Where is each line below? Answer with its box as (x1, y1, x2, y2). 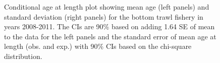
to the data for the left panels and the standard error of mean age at (4, 31, 216, 41)
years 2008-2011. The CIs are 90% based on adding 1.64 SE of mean (4, 21, 215, 32)
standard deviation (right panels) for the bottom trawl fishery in (4, 11, 203, 22)
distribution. (4, 50, 42, 61)
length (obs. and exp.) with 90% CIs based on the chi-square (4, 41, 192, 51)
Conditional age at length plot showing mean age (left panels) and (4, 2, 209, 12)
